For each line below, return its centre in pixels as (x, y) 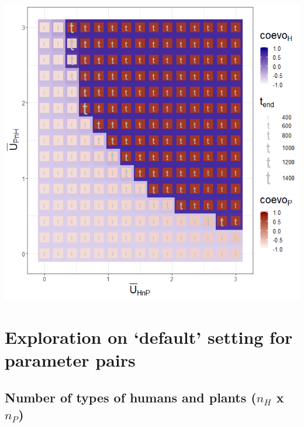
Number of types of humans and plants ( (131, 397)
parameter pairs (70, 359)
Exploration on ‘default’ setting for (149, 337)
